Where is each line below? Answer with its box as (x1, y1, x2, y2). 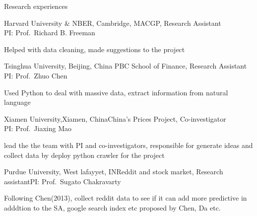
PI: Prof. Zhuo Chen (4, 70, 67, 80)
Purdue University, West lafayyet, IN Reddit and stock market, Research (4, 166, 223, 177)
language (4, 97, 31, 107)
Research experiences (4, 1, 68, 11)
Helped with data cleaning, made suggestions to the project (4, 44, 185, 54)
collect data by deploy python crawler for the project (4, 149, 165, 160)
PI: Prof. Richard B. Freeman (4, 27, 95, 38)
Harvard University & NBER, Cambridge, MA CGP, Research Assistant (4, 17, 221, 28)
